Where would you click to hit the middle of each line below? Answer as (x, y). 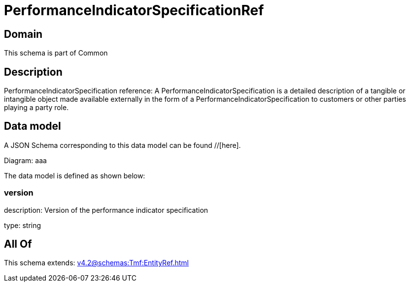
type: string (23, 225)
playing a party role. (36, 108)
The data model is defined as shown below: (75, 175)
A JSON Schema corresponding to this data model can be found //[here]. (122, 145)
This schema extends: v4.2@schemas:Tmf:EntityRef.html (97, 263)
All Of (18, 244)
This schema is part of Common (56, 53)
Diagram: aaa (25, 160)
